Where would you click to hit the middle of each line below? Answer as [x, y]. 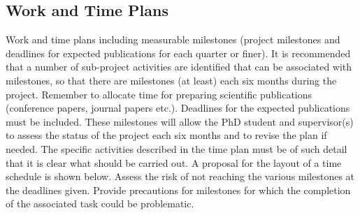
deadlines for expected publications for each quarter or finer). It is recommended [178, 53]
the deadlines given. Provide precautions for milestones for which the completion [178, 190]
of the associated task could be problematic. [100, 203]
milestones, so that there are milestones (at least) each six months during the [171, 80]
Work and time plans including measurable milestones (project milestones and [173, 39]
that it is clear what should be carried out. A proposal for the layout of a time [174, 162]
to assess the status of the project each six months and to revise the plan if [166, 135]
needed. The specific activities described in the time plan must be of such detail [177, 148]
